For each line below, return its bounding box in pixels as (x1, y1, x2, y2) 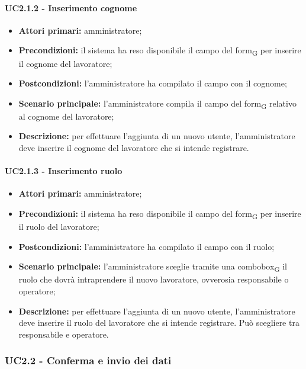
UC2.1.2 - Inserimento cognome (5, 1, 137, 14)
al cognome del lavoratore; (18, 110, 114, 122)
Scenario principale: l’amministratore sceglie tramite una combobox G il (18, 260, 287, 274)
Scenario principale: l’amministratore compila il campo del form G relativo (18, 97, 297, 111)
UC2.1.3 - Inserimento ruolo (5, 165, 123, 177)
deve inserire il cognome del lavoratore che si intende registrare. (18, 142, 249, 154)
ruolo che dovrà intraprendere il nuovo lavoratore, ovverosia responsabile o (18, 273, 289, 285)
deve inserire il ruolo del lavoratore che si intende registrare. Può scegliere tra (18, 316, 299, 329)
